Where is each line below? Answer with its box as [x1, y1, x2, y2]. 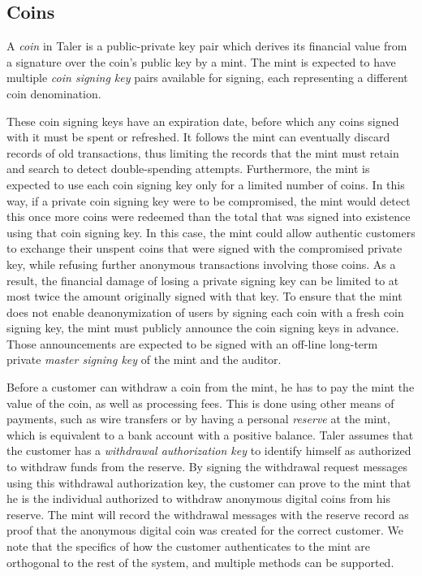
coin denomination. [6, 84, 101, 102]
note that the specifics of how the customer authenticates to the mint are [6, 538, 370, 555]
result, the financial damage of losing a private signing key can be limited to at [6, 271, 399, 288]
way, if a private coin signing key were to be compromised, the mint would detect [6, 192, 411, 209]
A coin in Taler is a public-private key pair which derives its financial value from [6, 37, 407, 54]
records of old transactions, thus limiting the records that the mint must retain [6, 144, 399, 161]
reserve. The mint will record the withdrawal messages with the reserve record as [6, 505, 409, 522]
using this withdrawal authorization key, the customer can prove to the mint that [6, 474, 411, 491]
